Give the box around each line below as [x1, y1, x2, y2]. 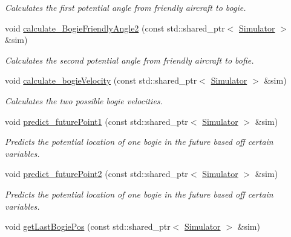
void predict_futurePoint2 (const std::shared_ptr [5, 167, 188, 180]
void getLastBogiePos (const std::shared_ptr [5, 220, 171, 233]
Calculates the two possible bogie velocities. [5, 94, 163, 107]
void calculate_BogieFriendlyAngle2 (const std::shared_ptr [5, 21, 225, 34]
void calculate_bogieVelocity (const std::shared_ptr [5, 74, 197, 87]
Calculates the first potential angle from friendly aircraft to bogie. [5, 1, 246, 13]
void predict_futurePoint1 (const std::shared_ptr [5, 115, 188, 127]
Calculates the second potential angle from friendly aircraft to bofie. [5, 53, 254, 66]
